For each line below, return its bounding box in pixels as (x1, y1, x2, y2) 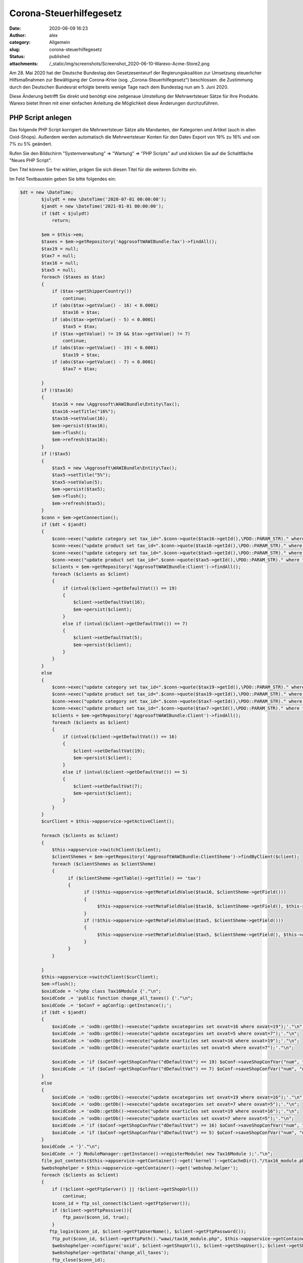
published (49, 54, 70, 60)
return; (52, 218, 71, 223)
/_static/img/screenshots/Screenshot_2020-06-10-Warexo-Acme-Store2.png (49, 61, 210, 67)
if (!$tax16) (41, 387, 74, 393)
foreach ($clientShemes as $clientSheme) (52, 861, 156, 866)
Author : (9, 32, 26, 38)
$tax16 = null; (41, 260, 79, 266)
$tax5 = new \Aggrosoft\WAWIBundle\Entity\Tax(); (52, 465, 177, 471)
